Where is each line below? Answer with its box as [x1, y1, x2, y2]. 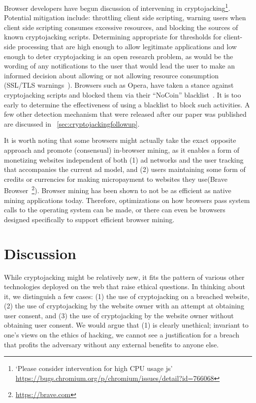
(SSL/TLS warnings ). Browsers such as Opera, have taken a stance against [4, 80, 234, 90]
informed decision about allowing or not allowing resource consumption [4, 70, 219, 80]
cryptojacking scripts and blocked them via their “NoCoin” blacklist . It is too [4, 90, 241, 100]
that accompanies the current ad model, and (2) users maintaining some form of [4, 164, 246, 174]
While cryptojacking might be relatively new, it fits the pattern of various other [4, 271, 245, 282]
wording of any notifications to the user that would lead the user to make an [4, 61, 235, 71]
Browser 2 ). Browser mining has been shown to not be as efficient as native [4, 184, 231, 195]
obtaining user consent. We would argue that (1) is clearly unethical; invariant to [4, 320, 249, 330]
